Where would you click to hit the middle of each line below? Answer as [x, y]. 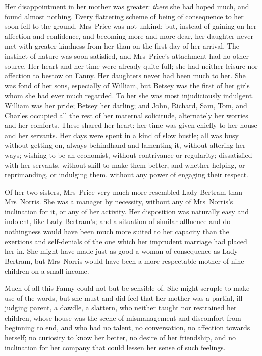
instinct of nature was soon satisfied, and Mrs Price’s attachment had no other [127, 55]
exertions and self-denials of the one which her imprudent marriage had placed [126, 241]
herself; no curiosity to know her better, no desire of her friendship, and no [120, 337]
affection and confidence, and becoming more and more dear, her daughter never [129, 36]
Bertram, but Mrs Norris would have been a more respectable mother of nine [124, 261]
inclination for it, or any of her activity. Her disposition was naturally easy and [127, 211]
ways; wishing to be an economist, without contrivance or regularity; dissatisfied [128, 154]
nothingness [23, 231]
